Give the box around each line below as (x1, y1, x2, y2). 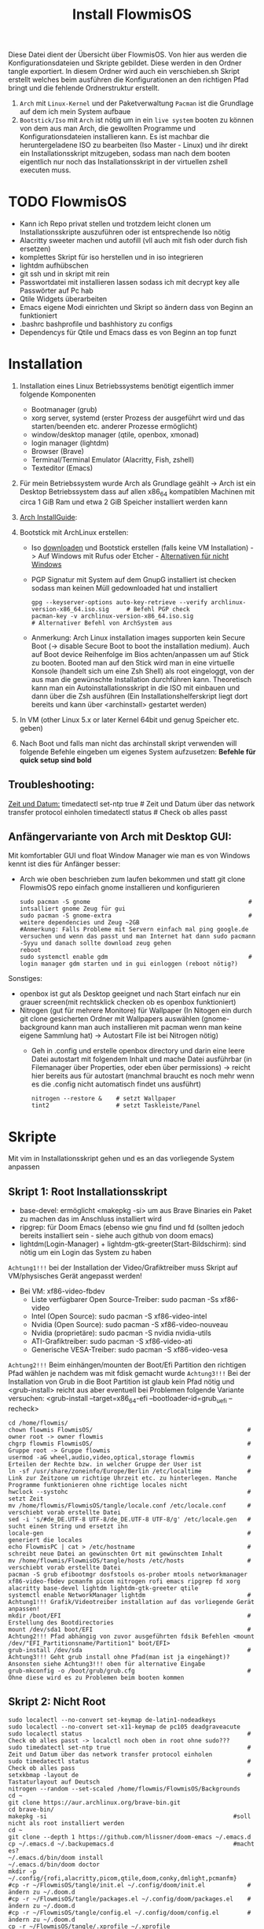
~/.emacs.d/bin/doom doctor (8, 1861, 101, 1868)
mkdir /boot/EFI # (8, 1612, 251, 1620)
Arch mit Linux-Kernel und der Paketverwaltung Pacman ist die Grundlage (19, 98, 254, 108)
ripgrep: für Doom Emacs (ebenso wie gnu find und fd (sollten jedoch (19, 1223, 245, 1232)
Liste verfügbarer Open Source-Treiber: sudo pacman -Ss (31, 1295, 219, 1304)
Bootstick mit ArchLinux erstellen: (19, 527, 129, 537)
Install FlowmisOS (71, 6, 192, 24)
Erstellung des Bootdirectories (8, 1619, 114, 1627)
